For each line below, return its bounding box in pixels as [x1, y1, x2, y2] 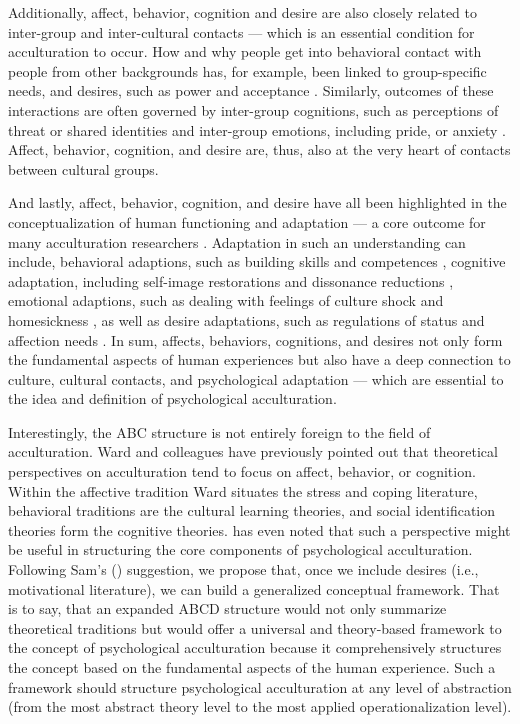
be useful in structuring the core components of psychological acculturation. [8, 539, 473, 560]
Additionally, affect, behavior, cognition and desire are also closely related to [8, 2, 478, 22]
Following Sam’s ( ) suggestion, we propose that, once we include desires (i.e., [8, 559, 479, 580]
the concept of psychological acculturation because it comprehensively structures [8, 637, 502, 658]
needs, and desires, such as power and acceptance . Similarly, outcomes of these [8, 80, 494, 101]
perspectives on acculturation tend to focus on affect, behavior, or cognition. [8, 461, 476, 482]
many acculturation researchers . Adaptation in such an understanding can [8, 231, 466, 252]
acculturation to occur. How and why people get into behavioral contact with [8, 41, 482, 62]
